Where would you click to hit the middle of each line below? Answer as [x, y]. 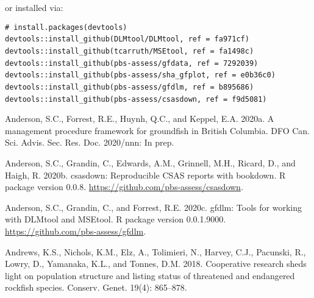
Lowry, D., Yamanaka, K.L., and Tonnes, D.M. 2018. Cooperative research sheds [156, 264]
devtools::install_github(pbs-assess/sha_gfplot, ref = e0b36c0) [140, 75]
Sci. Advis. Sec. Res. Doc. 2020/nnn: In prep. [90, 142]
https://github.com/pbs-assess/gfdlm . [76, 231]
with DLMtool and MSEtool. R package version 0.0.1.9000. [116, 219]
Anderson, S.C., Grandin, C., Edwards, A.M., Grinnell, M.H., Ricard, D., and [150, 162]
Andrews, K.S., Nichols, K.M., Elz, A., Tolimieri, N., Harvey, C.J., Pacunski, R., [155, 251]
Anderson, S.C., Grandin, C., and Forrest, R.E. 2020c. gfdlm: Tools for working [153, 207]
